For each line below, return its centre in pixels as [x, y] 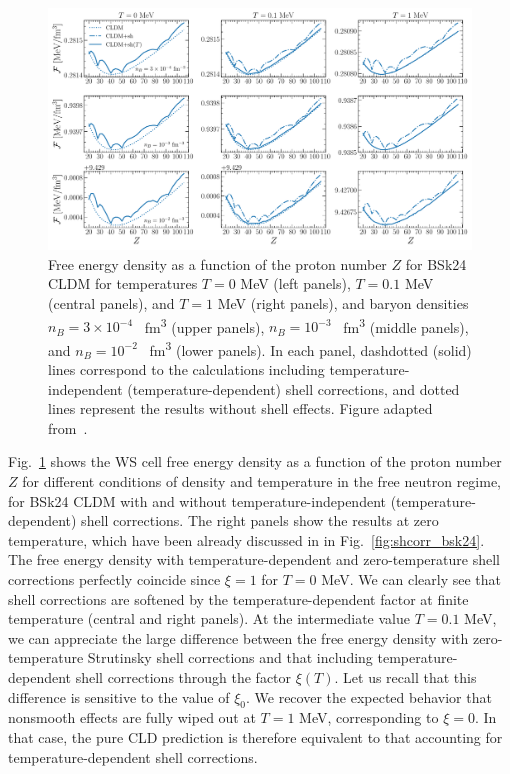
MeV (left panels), [295, 283]
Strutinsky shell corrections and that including [230, 657]
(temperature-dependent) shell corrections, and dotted [293, 388]
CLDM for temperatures [123, 283]
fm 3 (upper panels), [204, 325]
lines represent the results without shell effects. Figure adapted [240, 408]
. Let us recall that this [405, 677]
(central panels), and [111, 303]
